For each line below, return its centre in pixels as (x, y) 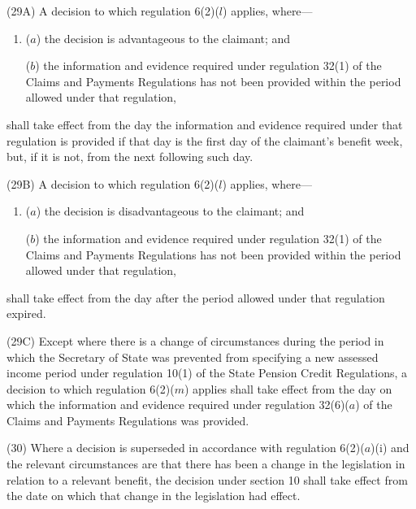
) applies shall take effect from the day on (288, 388)
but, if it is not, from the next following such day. (130, 157)
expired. (26, 313)
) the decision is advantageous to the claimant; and (163, 38)
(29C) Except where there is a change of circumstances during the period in (195, 340)
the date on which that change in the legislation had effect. (154, 496)
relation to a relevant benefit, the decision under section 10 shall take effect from (207, 479)
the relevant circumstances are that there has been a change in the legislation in (206, 464)
